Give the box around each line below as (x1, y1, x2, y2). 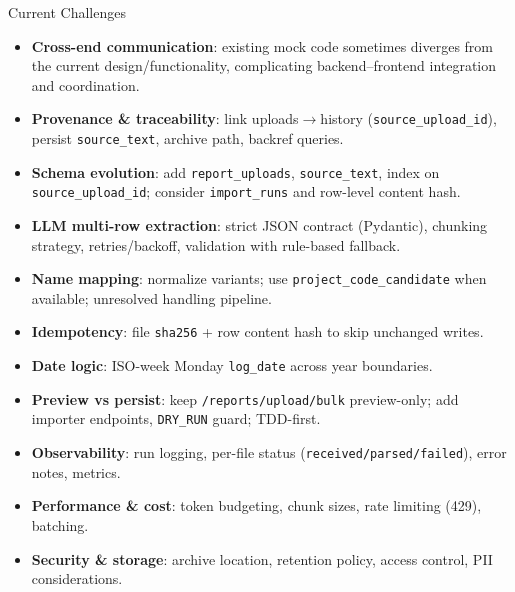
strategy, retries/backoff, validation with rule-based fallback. (31, 234, 401, 255)
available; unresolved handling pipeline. (31, 287, 272, 308)
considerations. (31, 568, 123, 589)
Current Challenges (8, 2, 126, 22)
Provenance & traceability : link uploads (31, 108, 299, 129)
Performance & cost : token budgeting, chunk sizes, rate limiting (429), (31, 495, 482, 516)
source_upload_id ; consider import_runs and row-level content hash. (31, 181, 461, 202)
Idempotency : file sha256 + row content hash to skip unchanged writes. (31, 321, 484, 342)
